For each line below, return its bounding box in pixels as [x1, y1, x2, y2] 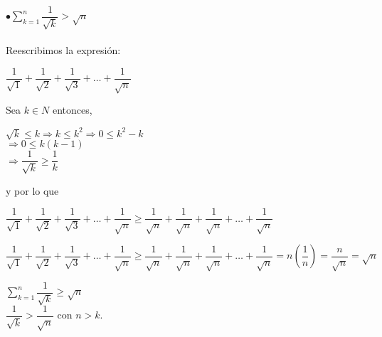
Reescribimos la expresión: [6, 43, 121, 58]
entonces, [52, 102, 92, 117]
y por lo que [6, 183, 59, 198]
